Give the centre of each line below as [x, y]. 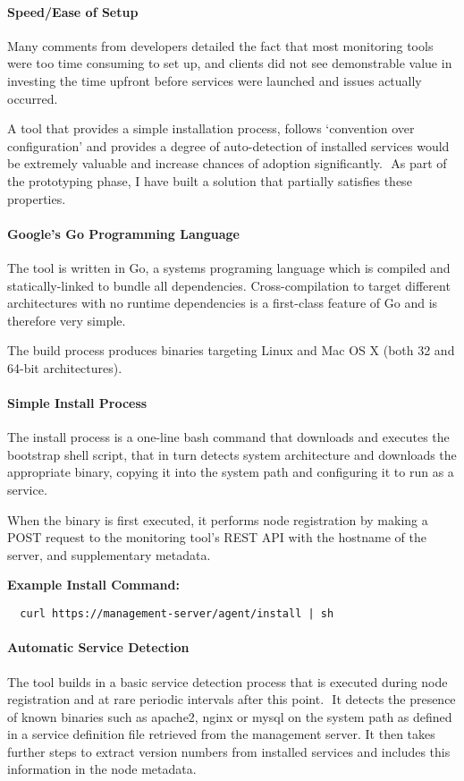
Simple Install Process [77, 403]
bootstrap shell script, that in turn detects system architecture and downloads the [232, 454]
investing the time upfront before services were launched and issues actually [215, 80]
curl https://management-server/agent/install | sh [177, 614]
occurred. [33, 98]
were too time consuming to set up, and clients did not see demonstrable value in [230, 63]
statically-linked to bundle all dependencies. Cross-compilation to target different [229, 285]
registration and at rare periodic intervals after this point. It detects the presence [232, 699]
